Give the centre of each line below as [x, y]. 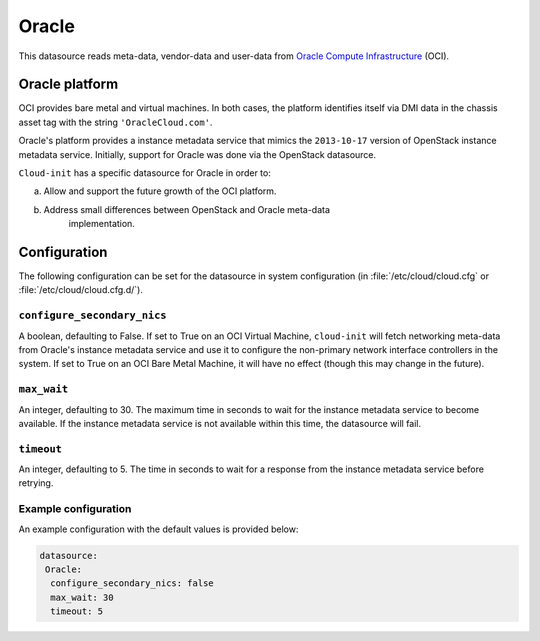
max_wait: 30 [82, 597]
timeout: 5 [77, 611]
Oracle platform [68, 84]
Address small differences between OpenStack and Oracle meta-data [186, 209]
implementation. [101, 224]
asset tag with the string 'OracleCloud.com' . [115, 122]
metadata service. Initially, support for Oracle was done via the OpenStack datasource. [197, 154]
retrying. [36, 483]
